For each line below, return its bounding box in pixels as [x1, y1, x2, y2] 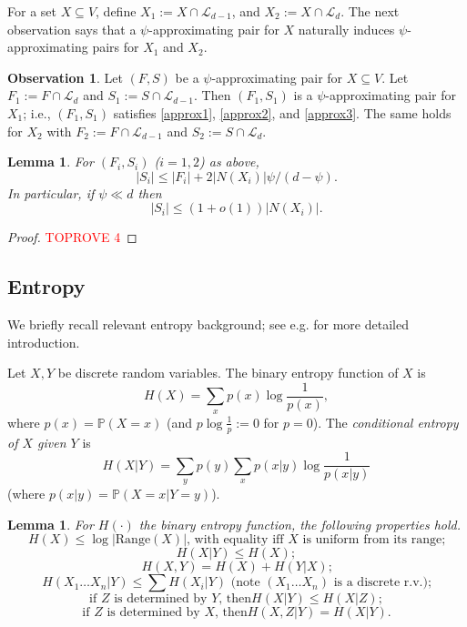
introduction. [7, 332, 80, 351]
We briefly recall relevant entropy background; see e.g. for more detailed [7, 315, 409, 334]
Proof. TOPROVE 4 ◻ [7, 228, 137, 247]
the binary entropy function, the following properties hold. [138, 514, 462, 533]
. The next [340, 2, 400, 20]
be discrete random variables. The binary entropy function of [57, 363, 399, 382]
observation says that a [7, 19, 137, 38]
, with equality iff [187, 533, 284, 547]
